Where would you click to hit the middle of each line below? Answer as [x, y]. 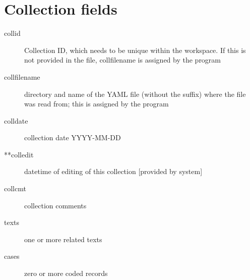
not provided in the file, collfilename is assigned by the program [123, 60]
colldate [16, 120]
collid [12, 33]
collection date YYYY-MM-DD [73, 137]
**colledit [19, 154]
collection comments [55, 205]
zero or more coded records [66, 273]
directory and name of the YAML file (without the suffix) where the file [135, 94]
